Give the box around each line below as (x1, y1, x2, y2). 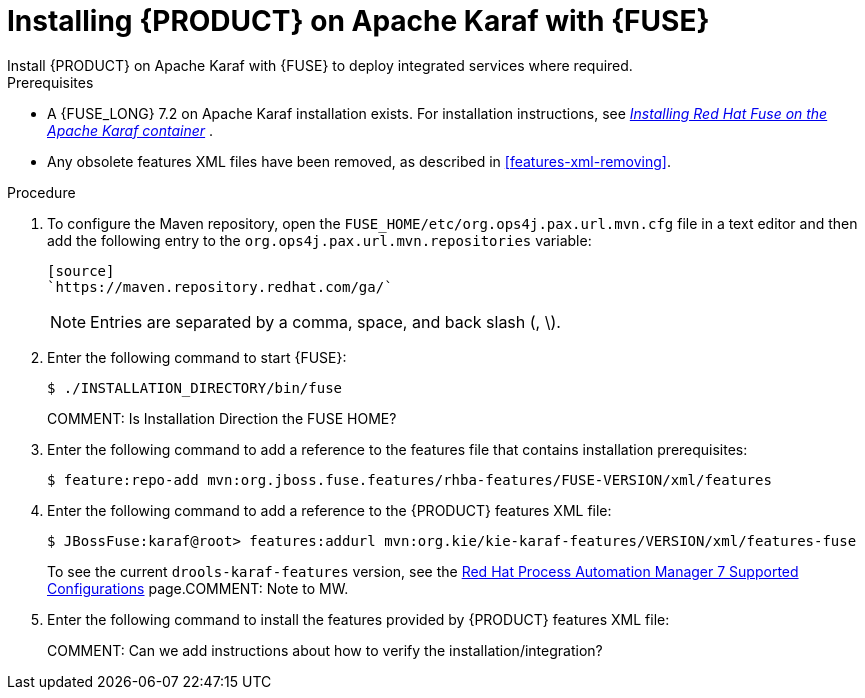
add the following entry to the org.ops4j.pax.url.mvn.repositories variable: (47, 231, 592, 249)
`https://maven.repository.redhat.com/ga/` (47, 278, 393, 295)
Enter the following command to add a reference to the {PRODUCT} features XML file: (47, 501, 612, 519)
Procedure (7, 183, 76, 201)
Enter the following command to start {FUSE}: (47, 348, 347, 366)
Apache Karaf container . (47, 121, 214, 139)
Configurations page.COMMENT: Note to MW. (47, 579, 349, 597)
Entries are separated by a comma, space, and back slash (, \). (90, 311, 561, 332)
